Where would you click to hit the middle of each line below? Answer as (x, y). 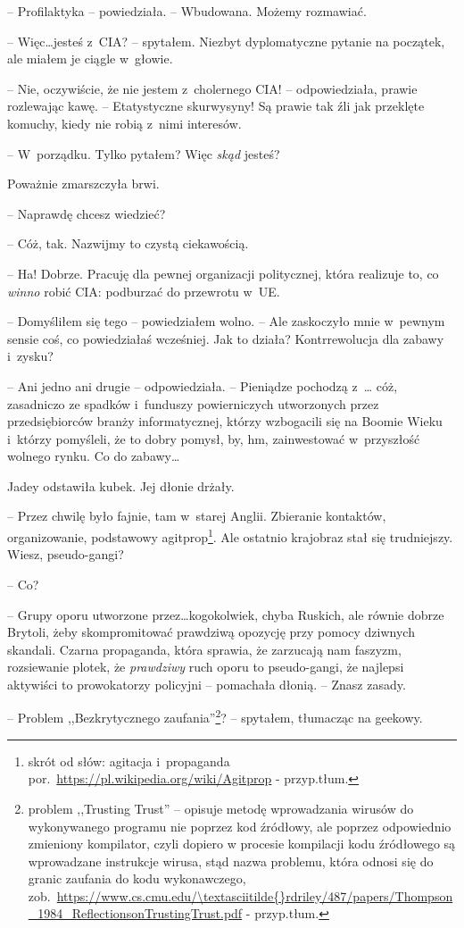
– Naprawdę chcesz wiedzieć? (87, 213)
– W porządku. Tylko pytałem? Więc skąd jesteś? (144, 153)
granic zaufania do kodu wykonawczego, (137, 878)
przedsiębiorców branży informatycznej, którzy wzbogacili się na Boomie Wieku (225, 421)
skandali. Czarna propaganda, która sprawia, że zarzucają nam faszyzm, (204, 649)
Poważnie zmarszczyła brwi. (83, 184)
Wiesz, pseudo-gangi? (66, 554)
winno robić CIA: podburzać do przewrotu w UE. (144, 291)
